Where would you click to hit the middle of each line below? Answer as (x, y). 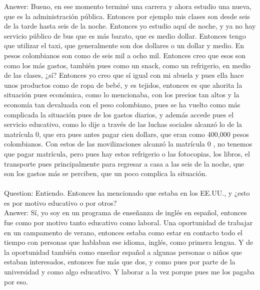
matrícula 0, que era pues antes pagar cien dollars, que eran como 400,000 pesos (126, 134)
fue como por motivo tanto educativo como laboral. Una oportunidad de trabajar (128, 223)
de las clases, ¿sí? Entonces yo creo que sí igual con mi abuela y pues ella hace (124, 75)
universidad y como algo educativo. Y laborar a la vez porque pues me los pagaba (129, 272)
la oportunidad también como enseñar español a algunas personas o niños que (123, 252)
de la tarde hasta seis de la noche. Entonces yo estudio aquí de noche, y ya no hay (130, 26)
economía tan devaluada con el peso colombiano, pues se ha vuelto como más (122, 104)
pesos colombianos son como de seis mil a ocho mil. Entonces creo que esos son (125, 55)
